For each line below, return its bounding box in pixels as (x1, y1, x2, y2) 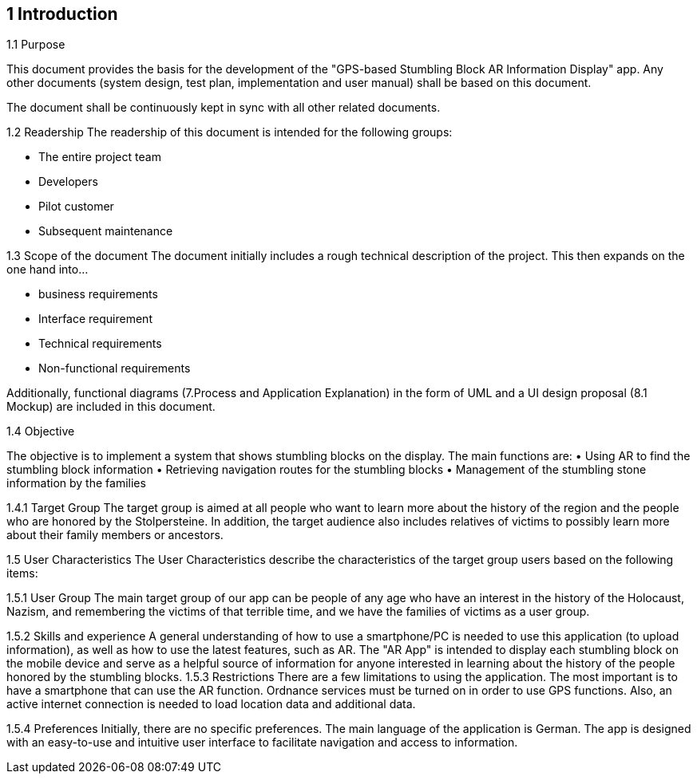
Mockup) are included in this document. (6, 400, 216, 414)
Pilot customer (38, 199, 114, 214)
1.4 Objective (6, 424, 75, 439)
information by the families (6, 476, 146, 490)
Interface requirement (38, 312, 152, 326)
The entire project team (38, 150, 161, 164)
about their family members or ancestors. (6, 528, 224, 542)
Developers (38, 175, 98, 189)
